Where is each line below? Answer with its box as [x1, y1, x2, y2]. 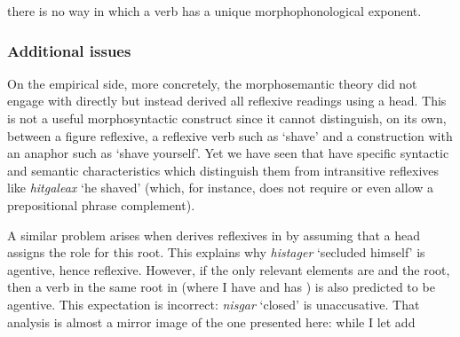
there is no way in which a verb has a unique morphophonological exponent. [7, 2, 422, 20]
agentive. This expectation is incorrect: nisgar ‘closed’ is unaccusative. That [7, 294, 420, 313]
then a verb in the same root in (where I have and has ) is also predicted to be [7, 278, 435, 296]
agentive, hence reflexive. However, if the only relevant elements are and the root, [7, 260, 450, 278]
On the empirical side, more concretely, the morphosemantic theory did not [7, 74, 417, 92]
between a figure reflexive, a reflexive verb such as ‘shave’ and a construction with [7, 126, 453, 145]
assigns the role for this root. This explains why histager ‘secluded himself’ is [7, 243, 425, 262]
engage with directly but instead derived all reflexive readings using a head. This [7, 91, 447, 110]
